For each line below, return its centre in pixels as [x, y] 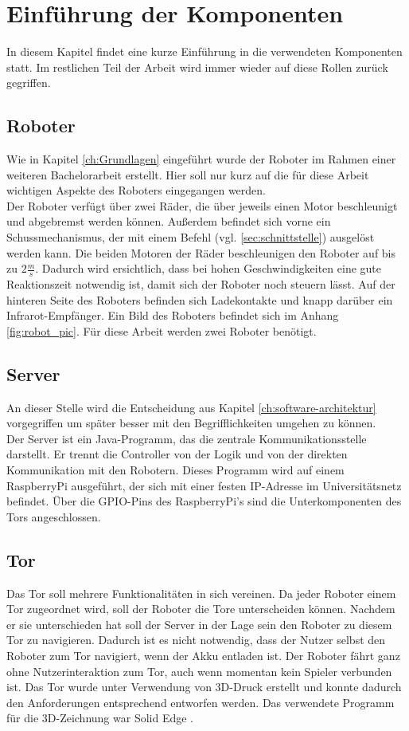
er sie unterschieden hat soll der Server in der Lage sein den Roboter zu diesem [199, 624]
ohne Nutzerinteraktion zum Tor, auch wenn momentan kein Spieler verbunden [199, 671]
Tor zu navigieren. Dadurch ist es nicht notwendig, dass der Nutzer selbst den [196, 640]
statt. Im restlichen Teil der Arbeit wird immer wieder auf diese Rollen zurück [197, 67]
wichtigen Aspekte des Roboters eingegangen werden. [136, 190]
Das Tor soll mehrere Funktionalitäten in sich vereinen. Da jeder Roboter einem [201, 593]
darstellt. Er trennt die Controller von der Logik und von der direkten [177, 454]
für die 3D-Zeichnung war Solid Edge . [100, 718]
